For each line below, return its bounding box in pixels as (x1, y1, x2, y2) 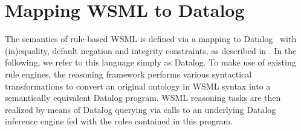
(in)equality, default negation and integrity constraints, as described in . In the (5, 44, 297, 56)
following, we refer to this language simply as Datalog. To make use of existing (5, 56, 296, 69)
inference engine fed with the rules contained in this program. (5, 115, 233, 127)
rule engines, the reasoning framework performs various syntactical (5, 67, 252, 80)
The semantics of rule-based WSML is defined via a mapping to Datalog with (5, 32, 297, 45)
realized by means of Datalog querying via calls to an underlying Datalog (5, 103, 276, 115)
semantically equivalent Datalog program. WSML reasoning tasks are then (5, 91, 281, 104)
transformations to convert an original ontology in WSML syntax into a (5, 79, 271, 92)
